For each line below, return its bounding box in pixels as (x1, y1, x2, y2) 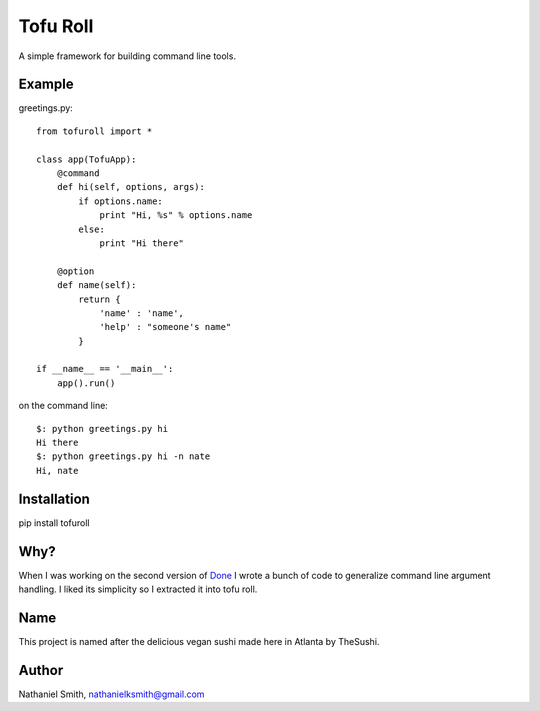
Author (18, 661, 64, 679)
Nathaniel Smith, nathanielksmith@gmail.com (18, 688, 205, 700)
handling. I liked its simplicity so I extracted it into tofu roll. (18, 583, 258, 595)
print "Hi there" (99, 237, 185, 249)
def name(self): (56, 280, 137, 291)
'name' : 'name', (99, 307, 185, 319)
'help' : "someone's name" (99, 321, 232, 333)
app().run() (56, 377, 116, 389)
